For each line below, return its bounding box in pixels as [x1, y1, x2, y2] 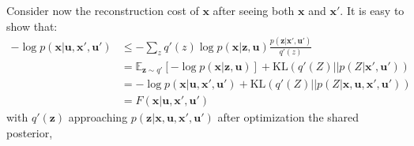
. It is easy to [340, 2, 405, 18]
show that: [6, 17, 58, 34]
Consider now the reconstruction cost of [6, 2, 199, 18]
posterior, [6, 125, 53, 141]
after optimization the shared [217, 109, 359, 125]
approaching [68, 109, 128, 125]
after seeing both [213, 2, 295, 18]
